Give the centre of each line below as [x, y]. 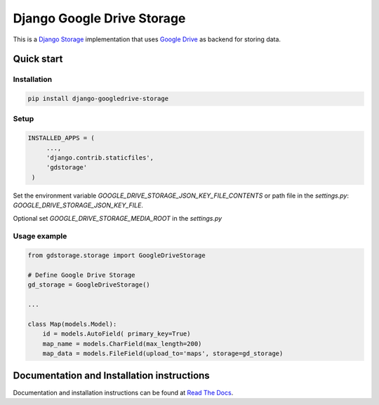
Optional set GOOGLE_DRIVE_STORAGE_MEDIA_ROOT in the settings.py [118, 218]
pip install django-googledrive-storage [98, 99]
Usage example [40, 236]
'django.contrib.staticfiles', [100, 158]
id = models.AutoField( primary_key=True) [117, 334]
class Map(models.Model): [72, 324]
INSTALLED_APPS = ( [61, 138]
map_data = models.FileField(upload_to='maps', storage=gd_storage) [163, 353]
